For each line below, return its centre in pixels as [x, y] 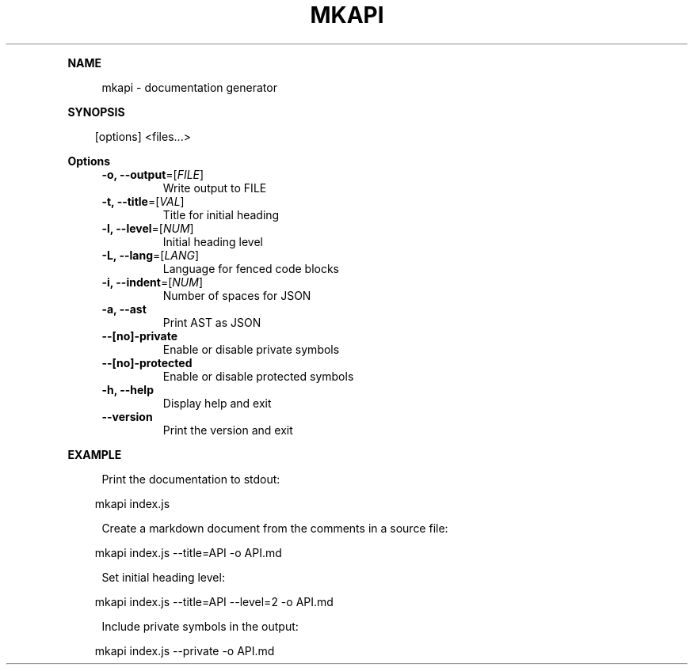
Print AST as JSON [212, 322]
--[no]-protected [147, 362]
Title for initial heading [221, 214]
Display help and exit [217, 403]
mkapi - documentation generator [189, 87]
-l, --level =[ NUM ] [148, 228]
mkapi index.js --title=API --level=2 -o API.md [214, 601]
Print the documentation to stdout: [191, 479]
